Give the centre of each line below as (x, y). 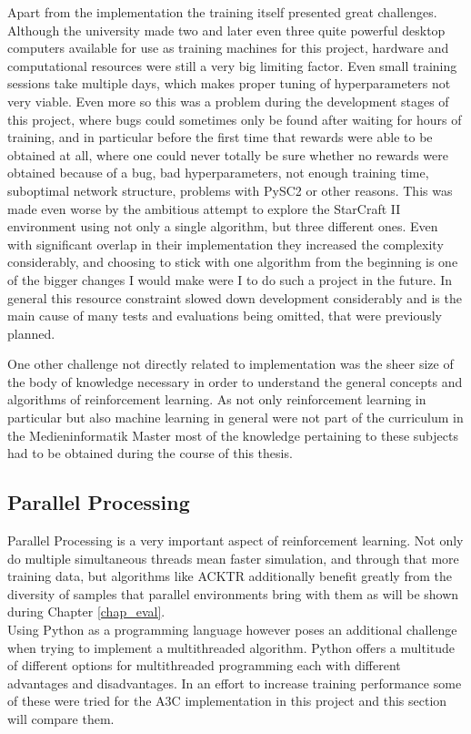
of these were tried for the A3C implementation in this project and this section (227, 701)
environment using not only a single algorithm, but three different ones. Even (223, 226)
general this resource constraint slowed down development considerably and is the (235, 297)
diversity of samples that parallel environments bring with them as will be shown (233, 593)
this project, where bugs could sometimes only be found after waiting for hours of (235, 119)
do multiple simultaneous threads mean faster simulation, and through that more (233, 558)
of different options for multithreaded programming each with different (204, 665)
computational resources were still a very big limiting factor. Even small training (232, 65)
